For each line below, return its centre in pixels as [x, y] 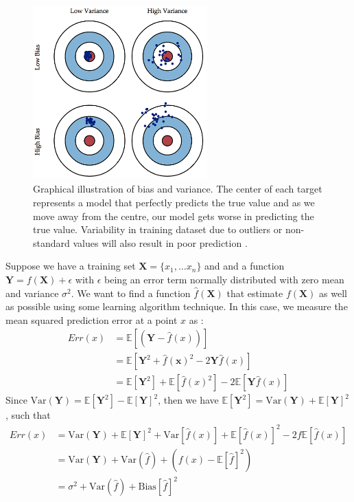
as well [333, 293]
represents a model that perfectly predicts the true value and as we [174, 203]
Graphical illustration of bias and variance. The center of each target [178, 189]
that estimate [255, 293]
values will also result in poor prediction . [160, 242]
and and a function [245, 266]
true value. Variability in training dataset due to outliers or [158, 229]
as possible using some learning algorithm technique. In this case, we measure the [177, 306]
